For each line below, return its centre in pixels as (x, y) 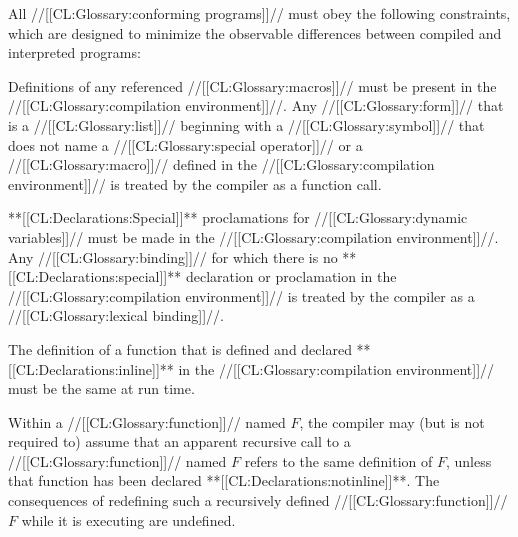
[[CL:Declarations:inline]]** (91, 368)
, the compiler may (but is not (392, 421)
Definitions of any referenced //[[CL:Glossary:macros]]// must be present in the (252, 85)
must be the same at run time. (101, 388)
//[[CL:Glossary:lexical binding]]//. (116, 315)
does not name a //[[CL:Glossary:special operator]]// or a (185, 144)
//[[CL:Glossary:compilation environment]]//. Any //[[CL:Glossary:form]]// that (256, 105)
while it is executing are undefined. (128, 519)
